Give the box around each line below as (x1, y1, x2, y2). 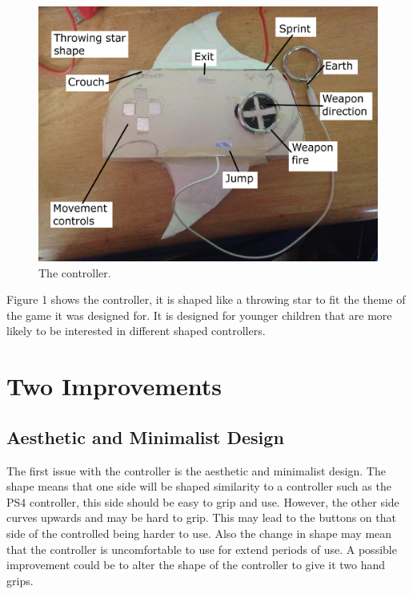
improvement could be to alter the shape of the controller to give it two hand (6, 556, 386, 573)
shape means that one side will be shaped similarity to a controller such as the (6, 478, 391, 495)
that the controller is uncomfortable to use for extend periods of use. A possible (6, 540, 397, 557)
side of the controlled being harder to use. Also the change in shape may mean (6, 524, 392, 541)
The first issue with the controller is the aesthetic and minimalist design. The (6, 462, 386, 479)
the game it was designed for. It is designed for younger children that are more (6, 306, 392, 323)
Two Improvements (6, 370, 222, 402)
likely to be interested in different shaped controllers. (6, 322, 266, 339)
